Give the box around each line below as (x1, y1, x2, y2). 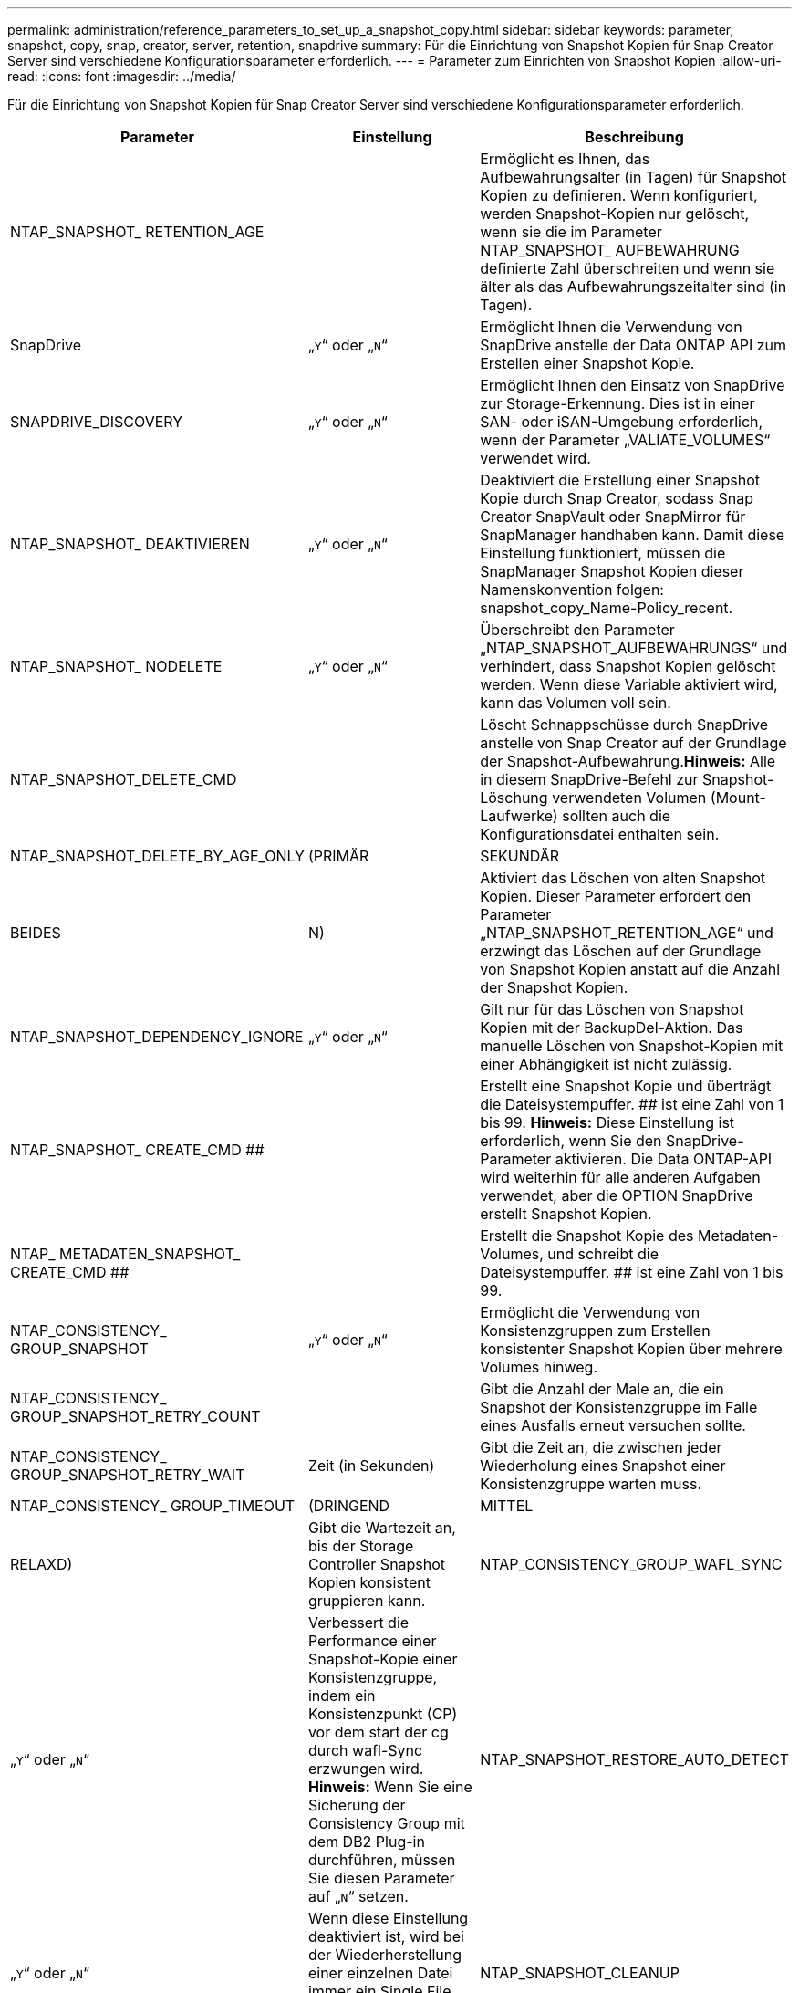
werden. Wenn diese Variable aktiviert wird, (480, 675, 778, 694)
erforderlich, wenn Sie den (480, 1132, 662, 1150)
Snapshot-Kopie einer (307, 1650, 458, 1668)
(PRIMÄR (307, 847, 369, 865)
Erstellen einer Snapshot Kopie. (480, 354, 695, 372)
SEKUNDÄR (480, 847, 560, 865)
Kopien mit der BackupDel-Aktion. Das (480, 1018, 743, 1037)
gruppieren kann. (307, 1591, 426, 1610)
